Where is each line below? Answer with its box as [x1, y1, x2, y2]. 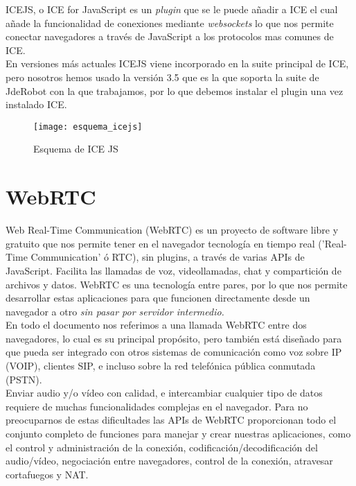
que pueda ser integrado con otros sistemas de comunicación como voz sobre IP [6, 345, 342, 359]
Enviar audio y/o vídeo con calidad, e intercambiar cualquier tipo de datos [6, 385, 323, 400]
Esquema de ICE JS [33, 141, 118, 156]
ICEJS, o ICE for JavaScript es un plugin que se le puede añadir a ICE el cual [6, 2, 338, 16]
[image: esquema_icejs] [33, 121, 143, 132]
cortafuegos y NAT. [6, 467, 89, 481]
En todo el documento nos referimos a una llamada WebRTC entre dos [6, 318, 307, 332]
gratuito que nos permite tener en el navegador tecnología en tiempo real [6, 236, 315, 250]
